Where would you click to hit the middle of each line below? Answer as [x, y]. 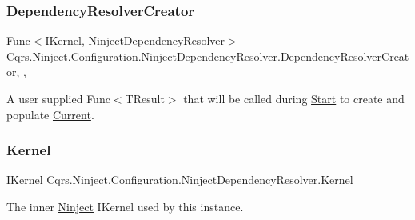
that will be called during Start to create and [294, 98]
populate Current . [50, 114]
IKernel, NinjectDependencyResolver [135, 40]
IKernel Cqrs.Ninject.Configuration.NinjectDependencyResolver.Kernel [180, 180]
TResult [145, 98]
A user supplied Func [58, 98]
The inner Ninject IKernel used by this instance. [125, 206]
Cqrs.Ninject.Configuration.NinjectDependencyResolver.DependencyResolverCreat [208, 56]
